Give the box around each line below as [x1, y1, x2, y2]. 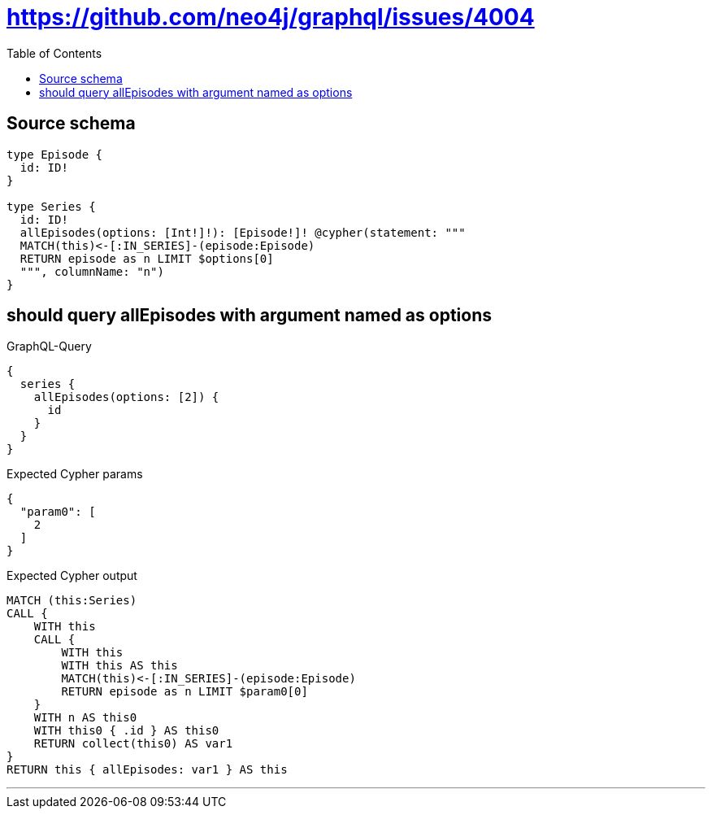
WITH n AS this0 [33, 711, 137, 725]
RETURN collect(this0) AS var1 [33, 737, 233, 751]
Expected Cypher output [7, 569, 137, 583]
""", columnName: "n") [20, 264, 164, 278]
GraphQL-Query [7, 339, 92, 354]
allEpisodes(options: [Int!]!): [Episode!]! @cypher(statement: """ [20, 225, 466, 239]
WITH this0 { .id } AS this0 [33, 724, 219, 738]
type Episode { [7, 147, 103, 161]
